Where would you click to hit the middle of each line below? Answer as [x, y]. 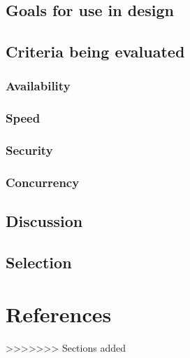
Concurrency [43, 183]
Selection [39, 262]
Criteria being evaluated [95, 51]
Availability [38, 86]
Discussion [44, 221]
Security [29, 150]
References [59, 314]
